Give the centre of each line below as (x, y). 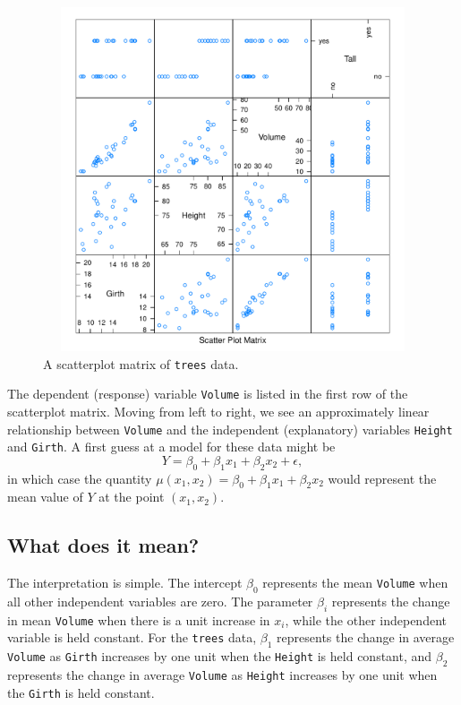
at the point (132, 497)
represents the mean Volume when (355, 583)
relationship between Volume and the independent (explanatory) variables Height (230, 429)
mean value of (45, 497)
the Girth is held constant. (81, 692)
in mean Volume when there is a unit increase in (139, 619)
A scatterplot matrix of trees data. (141, 363)
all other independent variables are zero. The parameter (160, 601)
